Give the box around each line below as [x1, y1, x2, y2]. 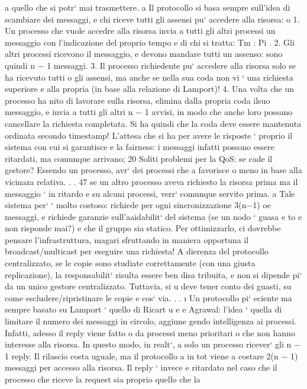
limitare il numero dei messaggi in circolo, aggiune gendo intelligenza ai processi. [5, 315, 297, 327]
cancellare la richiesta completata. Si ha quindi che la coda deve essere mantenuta [5, 117, 302, 129]
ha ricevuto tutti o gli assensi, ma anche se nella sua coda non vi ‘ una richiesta [5, 71, 293, 83]
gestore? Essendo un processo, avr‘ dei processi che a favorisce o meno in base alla [5, 164, 302, 176]
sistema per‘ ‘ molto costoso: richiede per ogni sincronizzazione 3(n [5, 199, 247, 211]
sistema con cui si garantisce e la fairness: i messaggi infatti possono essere [5, 141, 274, 153]
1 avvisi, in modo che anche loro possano [144, 106, 293, 118]
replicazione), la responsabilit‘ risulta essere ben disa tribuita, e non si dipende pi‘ [5, 268, 302, 280]
